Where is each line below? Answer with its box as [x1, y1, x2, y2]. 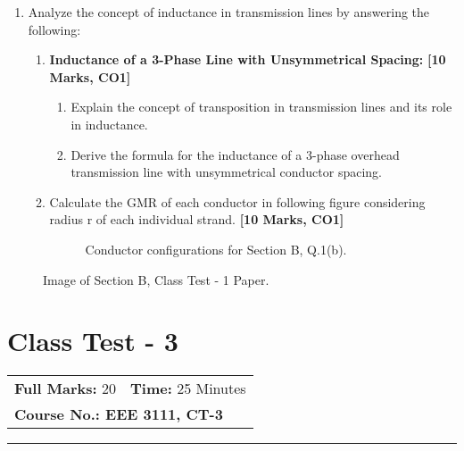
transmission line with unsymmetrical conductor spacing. [70, 163, 382, 181]
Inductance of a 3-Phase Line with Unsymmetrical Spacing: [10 [49, 50, 446, 69]
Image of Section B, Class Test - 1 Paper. [43, 270, 269, 288]
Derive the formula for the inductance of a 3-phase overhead [70, 145, 400, 163]
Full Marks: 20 [14, 378, 117, 399]
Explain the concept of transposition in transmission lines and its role [70, 97, 452, 116]
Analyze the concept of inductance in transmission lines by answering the [28, 3, 430, 21]
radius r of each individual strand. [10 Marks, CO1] [49, 210, 344, 229]
